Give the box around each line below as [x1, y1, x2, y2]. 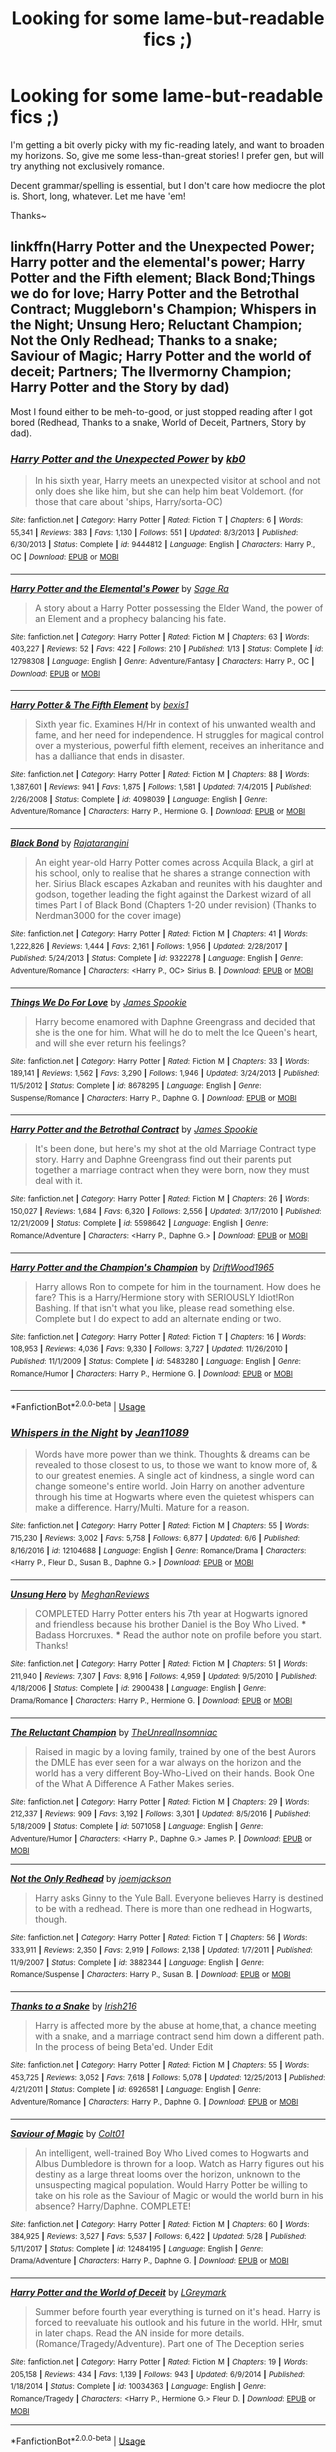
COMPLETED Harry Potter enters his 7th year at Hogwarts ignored [34, 1608, 308, 1619]
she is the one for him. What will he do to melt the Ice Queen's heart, [34, 1026, 318, 1038]
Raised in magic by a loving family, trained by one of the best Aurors [34, 1745, 317, 1757]
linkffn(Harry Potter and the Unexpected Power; [10, 238, 315, 256]
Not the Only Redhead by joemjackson [10, 1873, 172, 1885]
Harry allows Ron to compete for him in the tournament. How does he [34, 1280, 322, 1292]
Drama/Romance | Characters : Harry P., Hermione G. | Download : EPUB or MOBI [10, 1695, 293, 1706]
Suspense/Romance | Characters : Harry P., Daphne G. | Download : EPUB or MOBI [10, 1093, 297, 1103]
